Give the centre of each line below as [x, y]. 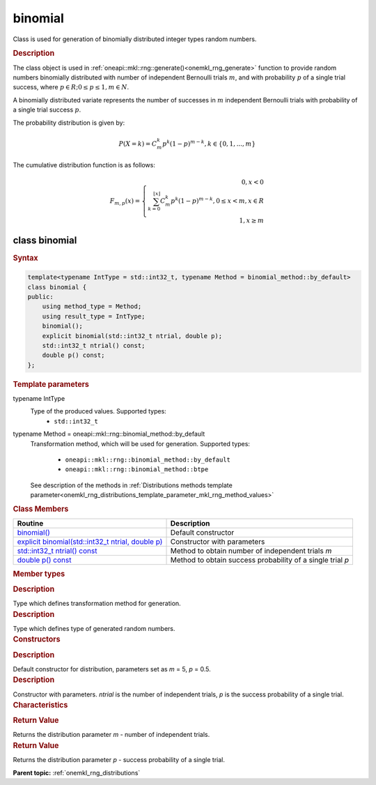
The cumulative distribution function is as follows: [84, 165]
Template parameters [51, 384]
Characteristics [40, 705]
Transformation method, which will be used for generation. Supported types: [140, 443]
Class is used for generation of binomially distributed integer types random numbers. [135, 39]
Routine [30, 523]
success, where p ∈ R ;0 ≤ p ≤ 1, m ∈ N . [71, 87]
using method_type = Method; [92, 306]
